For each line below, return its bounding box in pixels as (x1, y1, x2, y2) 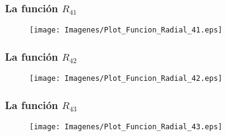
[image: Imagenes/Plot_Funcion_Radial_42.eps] (29, 74, 222, 83)
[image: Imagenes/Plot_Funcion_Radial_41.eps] (29, 26, 222, 35)
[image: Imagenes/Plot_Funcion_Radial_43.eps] (29, 122, 222, 131)
